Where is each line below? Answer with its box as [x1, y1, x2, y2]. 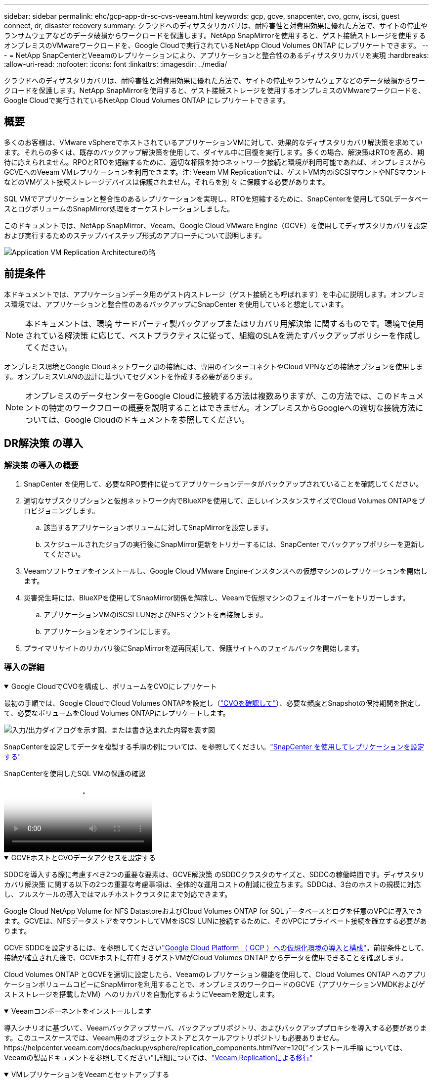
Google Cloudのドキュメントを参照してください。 [64, 414, 250, 425]
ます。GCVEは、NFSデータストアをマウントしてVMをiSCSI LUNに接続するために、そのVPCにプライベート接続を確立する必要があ [4, 916, 427, 925]
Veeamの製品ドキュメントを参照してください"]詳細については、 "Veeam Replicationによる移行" [4, 1053, 313, 1062]
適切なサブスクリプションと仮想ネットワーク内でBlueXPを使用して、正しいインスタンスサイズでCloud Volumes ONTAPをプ [24, 496, 426, 505]
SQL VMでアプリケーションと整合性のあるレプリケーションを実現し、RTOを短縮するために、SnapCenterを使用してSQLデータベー [4, 194, 429, 203]
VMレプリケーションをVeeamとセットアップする [11, 1070, 170, 1079]
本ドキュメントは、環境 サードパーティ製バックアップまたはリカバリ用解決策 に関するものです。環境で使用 [25, 318, 424, 329]
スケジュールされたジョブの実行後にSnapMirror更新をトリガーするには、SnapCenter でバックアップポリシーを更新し [43, 540, 425, 548]
